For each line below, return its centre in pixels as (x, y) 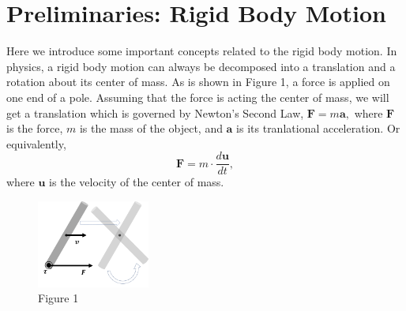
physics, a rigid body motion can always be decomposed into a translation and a (201, 66)
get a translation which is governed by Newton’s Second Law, (155, 112)
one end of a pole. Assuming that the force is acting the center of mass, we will (198, 97)
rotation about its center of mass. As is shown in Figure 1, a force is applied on (198, 82)
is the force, (35, 128)
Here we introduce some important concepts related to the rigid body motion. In (202, 51)
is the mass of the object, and (151, 128)
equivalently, (36, 143)
